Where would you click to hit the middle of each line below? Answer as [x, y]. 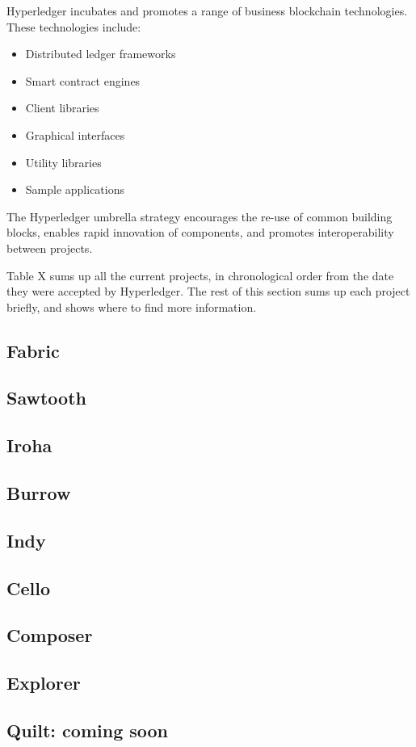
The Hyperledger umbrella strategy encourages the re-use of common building [200, 216]
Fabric [33, 350]
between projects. [50, 248]
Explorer [44, 683]
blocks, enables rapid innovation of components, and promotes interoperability [200, 232]
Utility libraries [63, 162]
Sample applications [75, 189]
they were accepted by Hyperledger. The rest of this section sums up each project [208, 291]
